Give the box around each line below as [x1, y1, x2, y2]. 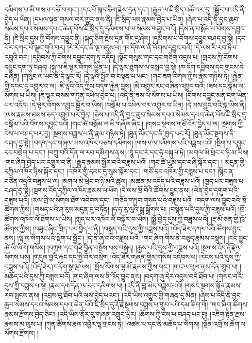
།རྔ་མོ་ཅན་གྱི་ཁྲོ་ [210, 214, 247, 224]
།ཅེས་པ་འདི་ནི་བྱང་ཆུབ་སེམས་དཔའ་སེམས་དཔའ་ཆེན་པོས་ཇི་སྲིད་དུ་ [93, 109, 248, 119]
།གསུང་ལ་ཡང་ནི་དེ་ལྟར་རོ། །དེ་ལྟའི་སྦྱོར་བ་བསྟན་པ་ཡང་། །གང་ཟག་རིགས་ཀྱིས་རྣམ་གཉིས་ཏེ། [21, 71, 229, 81]
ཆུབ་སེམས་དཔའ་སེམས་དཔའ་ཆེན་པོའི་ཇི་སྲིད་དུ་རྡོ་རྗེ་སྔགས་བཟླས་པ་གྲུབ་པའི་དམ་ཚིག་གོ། [4, 299, 208, 309]
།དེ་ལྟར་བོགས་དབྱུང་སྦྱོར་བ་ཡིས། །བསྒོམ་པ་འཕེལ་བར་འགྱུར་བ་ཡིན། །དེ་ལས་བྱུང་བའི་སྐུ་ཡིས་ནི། [30, 99, 246, 109]
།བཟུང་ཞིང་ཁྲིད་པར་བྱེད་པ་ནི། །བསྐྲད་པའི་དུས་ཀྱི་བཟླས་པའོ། [33, 223, 169, 233]
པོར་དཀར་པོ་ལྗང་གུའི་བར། [4, 42, 65, 52]
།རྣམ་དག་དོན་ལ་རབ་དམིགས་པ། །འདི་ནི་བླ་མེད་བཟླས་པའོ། [49, 280, 183, 291]
